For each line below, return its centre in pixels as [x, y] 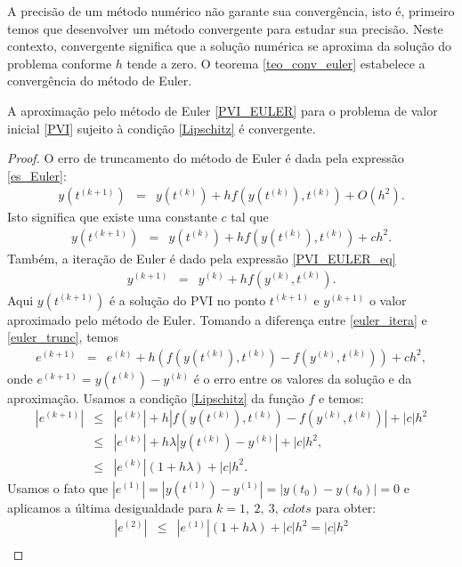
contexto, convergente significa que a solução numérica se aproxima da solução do [229, 46]
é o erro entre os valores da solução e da [303, 378]
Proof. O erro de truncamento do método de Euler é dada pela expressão [206, 158]
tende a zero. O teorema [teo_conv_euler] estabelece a [276, 63]
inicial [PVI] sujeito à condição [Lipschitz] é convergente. [162, 128]
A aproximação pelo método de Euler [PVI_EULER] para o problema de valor [223, 110]
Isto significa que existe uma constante [112, 217]
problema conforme [60, 63]
